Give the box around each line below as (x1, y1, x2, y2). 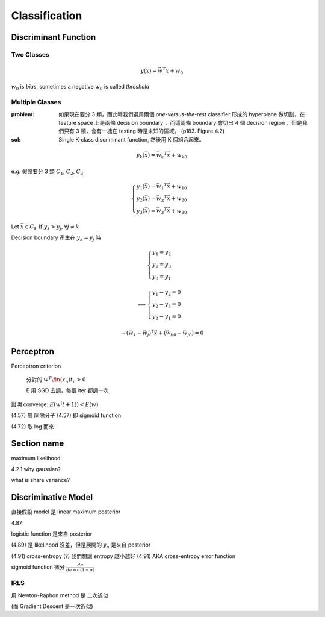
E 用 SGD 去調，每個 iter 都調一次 (26, 387, 109, 394)
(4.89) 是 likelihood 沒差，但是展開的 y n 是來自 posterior (11, 541, 151, 550)
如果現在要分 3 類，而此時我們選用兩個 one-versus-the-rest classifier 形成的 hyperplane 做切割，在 (58, 110, 305, 117)
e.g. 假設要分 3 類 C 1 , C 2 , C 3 (11, 168, 84, 176)
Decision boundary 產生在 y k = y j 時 (11, 234, 102, 242)
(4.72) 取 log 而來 (11, 422, 54, 430)
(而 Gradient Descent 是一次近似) (11, 603, 93, 610)
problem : (11, 110, 35, 117)
